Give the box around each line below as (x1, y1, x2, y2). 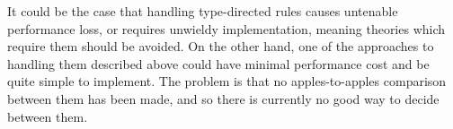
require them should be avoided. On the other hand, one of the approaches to (7, 37, 434, 56)
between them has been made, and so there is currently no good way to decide (7, 89, 440, 107)
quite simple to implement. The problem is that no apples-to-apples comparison (7, 72, 447, 90)
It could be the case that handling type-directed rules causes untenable (7, 2, 398, 20)
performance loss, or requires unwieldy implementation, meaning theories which (7, 19, 446, 38)
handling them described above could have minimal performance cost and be (7, 54, 430, 73)
